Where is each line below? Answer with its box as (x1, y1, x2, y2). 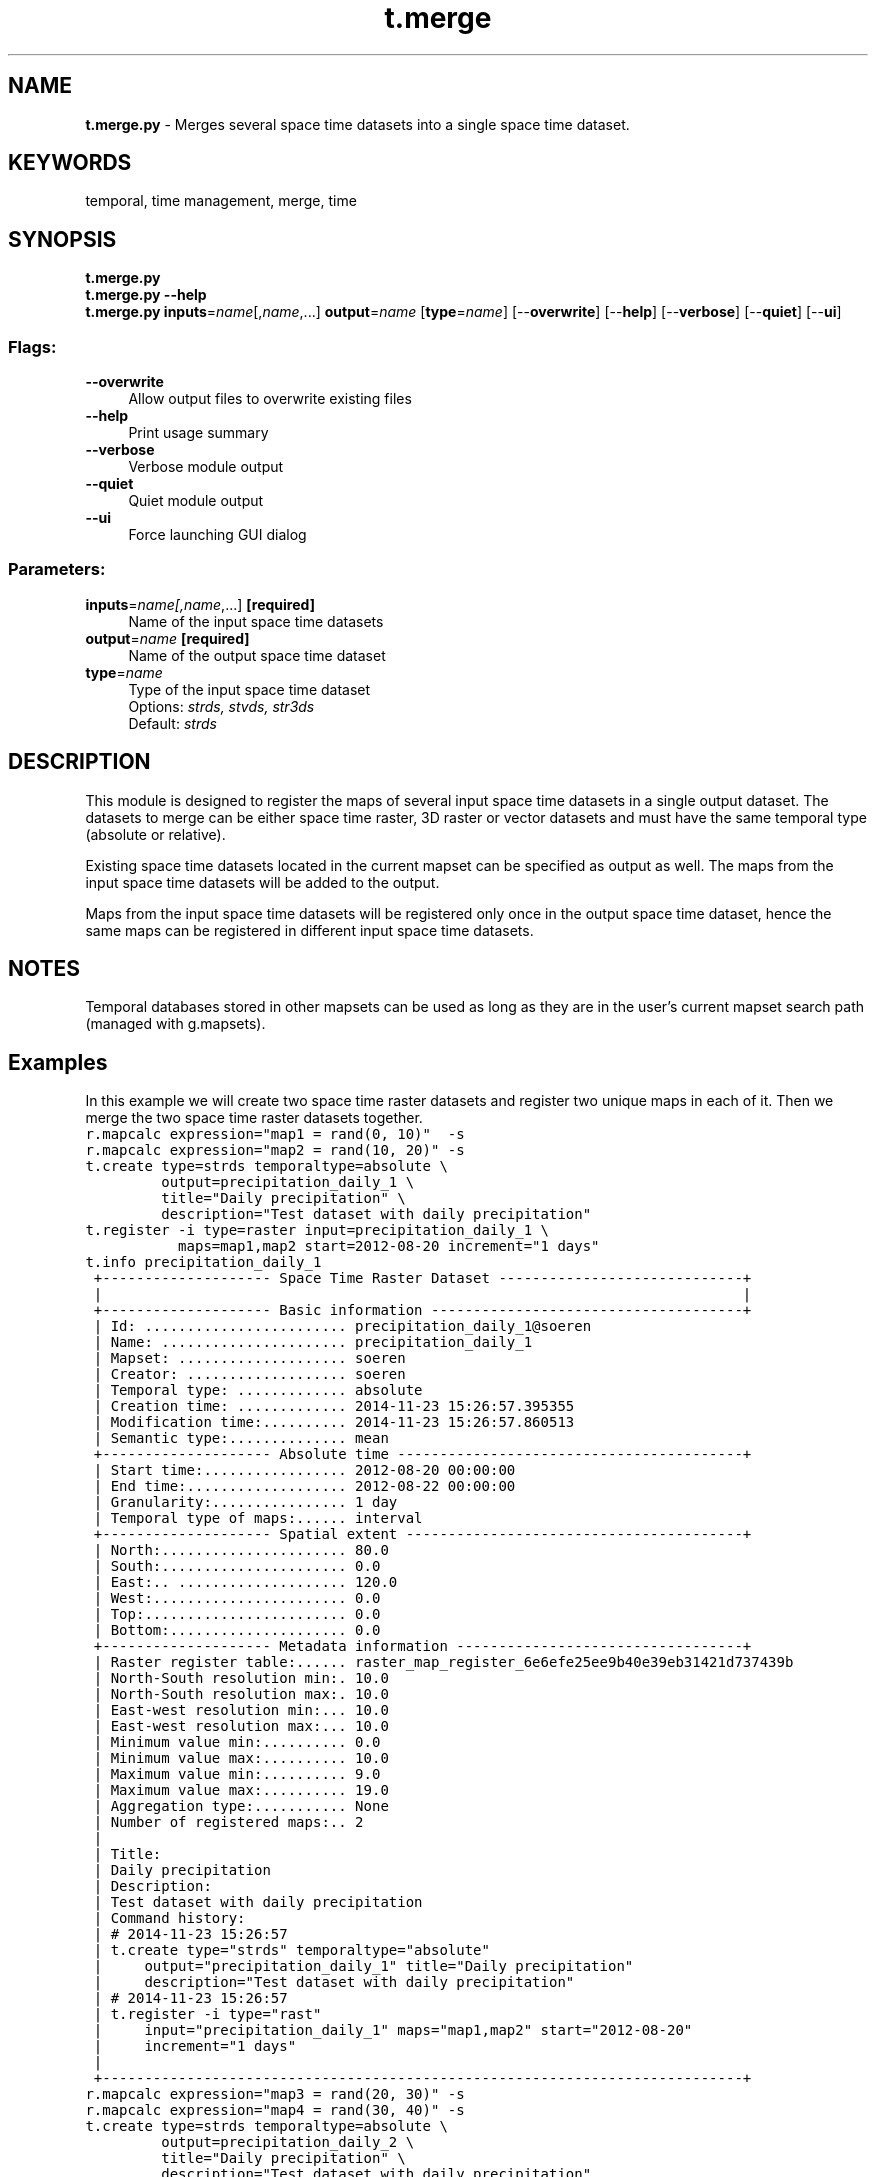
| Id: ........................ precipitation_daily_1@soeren (93, 1318, 592, 1335)
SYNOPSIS (8, 226, 117, 252)
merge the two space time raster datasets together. (85, 1109, 423, 1127)
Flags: (8, 336, 57, 357)
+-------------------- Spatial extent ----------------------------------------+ (93, 1526, 752, 1543)
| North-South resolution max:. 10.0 (93, 1686, 389, 1703)
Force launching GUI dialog (128, 526, 307, 544)
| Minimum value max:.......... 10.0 (93, 1750, 389, 1767)
